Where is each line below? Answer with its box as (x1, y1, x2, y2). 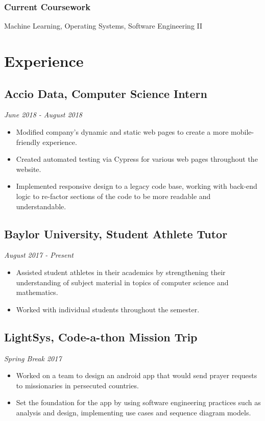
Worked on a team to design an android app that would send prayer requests (16, 370, 257, 381)
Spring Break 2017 (4, 353, 62, 363)
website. (16, 163, 41, 174)
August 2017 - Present (4, 250, 74, 260)
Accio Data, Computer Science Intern (4, 85, 207, 101)
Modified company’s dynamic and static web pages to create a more (16, 126, 229, 137)
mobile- (231, 126, 254, 137)
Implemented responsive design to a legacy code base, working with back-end (16, 181, 257, 191)
